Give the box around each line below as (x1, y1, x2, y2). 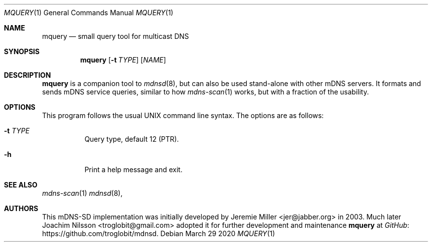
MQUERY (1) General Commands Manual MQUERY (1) (4, 8, 174, 17)
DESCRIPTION (4, 71, 51, 79)
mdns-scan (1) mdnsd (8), (42, 189, 123, 197)
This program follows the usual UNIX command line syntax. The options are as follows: (42, 111, 324, 120)
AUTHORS (4, 204, 38, 213)
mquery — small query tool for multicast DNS (42, 32, 189, 40)
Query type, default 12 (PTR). (84, 135, 179, 143)
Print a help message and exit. (84, 165, 182, 174)
